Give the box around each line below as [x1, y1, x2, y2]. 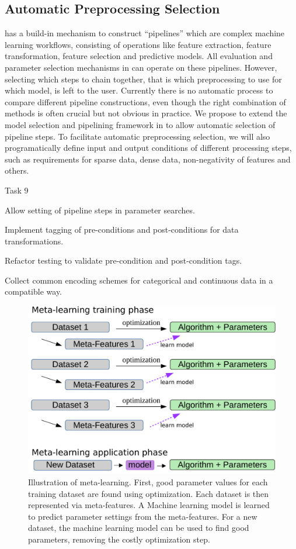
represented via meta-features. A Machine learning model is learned [28, 499, 270, 511]
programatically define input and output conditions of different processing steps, [5, 141, 292, 154]
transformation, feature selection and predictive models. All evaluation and [5, 50, 273, 62]
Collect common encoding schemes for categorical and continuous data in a [5, 274, 273, 286]
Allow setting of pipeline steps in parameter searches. [5, 203, 195, 216]
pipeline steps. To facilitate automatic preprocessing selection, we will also [5, 130, 270, 142]
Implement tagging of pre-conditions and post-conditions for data [5, 223, 239, 236]
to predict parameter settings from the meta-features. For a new [28, 510, 257, 522]
